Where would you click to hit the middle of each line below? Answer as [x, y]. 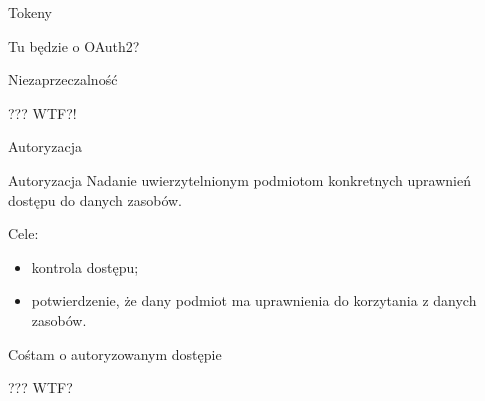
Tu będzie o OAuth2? [74, 45]
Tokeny [30, 12]
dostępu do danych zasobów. [95, 199]
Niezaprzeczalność [63, 79]
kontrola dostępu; [85, 266]
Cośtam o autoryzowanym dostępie [115, 353]
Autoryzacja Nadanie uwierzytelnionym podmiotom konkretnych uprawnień [239, 179]
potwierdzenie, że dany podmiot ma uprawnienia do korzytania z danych [254, 300]
